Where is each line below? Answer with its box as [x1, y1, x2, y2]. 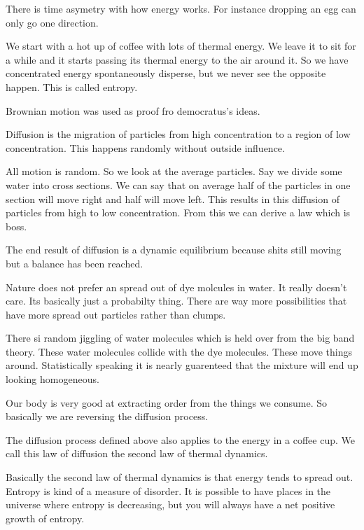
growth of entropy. [6, 510, 85, 525]
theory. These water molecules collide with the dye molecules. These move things [6, 344, 353, 358]
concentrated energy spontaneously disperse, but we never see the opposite [6, 66, 326, 81]
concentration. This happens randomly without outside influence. [6, 140, 285, 155]
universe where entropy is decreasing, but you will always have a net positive [6, 497, 335, 512]
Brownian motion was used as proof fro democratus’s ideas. [6, 103, 260, 118]
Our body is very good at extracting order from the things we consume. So [6, 395, 327, 410]
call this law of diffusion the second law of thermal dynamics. [6, 446, 268, 461]
